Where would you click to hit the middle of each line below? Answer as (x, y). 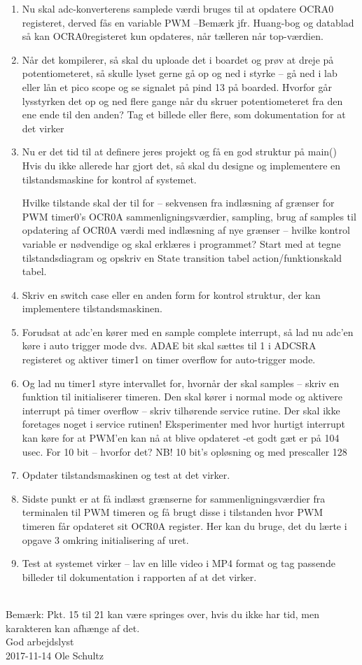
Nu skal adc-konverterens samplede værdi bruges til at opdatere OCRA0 (178, 8)
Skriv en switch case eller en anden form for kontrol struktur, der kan (171, 294)
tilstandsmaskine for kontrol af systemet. (109, 179)
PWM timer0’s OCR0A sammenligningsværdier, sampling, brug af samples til (189, 216)
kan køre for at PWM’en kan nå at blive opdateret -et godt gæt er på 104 (181, 438)
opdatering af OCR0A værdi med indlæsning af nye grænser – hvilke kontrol (186, 230)
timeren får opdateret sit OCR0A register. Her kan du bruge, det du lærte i (185, 526)
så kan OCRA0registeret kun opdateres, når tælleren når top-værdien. (173, 36)
